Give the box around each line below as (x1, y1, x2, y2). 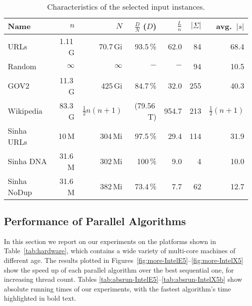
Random (8, 60, 36, 72)
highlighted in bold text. (4, 293, 76, 303)
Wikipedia (8, 105, 43, 117)
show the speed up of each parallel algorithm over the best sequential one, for (4, 264, 234, 275)
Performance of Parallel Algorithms (4, 213, 186, 228)
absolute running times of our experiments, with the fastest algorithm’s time (4, 283, 231, 293)
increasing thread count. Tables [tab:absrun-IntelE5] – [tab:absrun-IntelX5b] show (4, 274, 242, 284)
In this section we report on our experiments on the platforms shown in (4, 236, 216, 246)
